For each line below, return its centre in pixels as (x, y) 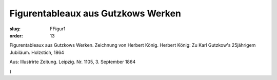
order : (16, 35)
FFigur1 (58, 29)
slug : (15, 29)
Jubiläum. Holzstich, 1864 (37, 52)
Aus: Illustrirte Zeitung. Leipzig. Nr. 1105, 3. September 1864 (73, 62)
